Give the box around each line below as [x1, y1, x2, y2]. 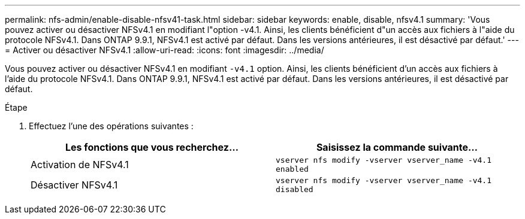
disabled [276, 185, 313, 194]
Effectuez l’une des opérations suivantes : [29, 121, 194, 131]
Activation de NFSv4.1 [31, 159, 129, 171]
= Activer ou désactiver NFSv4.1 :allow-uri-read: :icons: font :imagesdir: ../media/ [5, 45, 324, 55]
